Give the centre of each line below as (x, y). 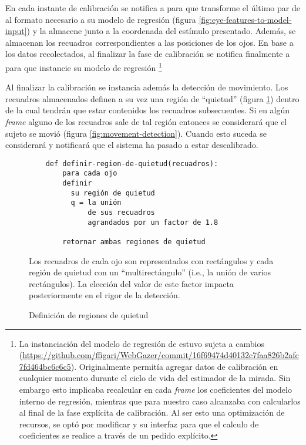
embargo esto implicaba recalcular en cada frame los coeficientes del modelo (155, 390)
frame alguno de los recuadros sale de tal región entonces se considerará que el (146, 122)
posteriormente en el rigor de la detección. (105, 295)
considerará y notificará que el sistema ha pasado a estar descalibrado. (132, 145)
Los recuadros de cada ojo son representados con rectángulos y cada (151, 260)
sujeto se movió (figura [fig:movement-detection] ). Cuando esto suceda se (136, 133)
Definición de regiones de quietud (89, 315)
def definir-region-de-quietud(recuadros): (132, 163)
